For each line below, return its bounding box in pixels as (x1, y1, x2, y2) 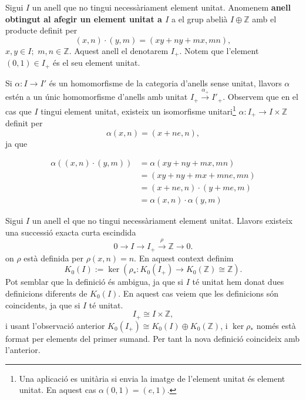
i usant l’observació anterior (5, 319, 105, 331)
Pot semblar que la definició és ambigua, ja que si (5, 275, 184, 288)
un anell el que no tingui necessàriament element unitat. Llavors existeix (32, 214, 292, 227)
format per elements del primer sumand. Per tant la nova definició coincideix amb (5, 332, 300, 344)
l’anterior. (5, 344, 41, 356)
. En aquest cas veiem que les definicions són (118, 287, 279, 299)
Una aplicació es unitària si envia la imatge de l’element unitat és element (19, 372, 285, 384)
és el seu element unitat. (53, 56, 140, 69)
